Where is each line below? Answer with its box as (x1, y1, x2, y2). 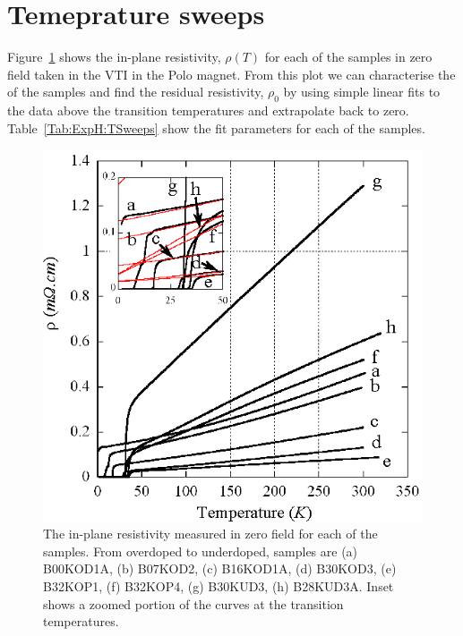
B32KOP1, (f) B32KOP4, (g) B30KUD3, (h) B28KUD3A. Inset (43, 577, 394, 596)
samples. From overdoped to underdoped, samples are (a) (43, 541, 358, 560)
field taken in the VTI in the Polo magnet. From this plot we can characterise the (7, 64, 456, 83)
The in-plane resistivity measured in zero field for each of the (43, 524, 378, 543)
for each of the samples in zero (264, 47, 433, 66)
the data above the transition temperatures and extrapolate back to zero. (7, 101, 409, 120)
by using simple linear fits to (283, 82, 441, 101)
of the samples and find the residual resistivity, (7, 82, 264, 101)
